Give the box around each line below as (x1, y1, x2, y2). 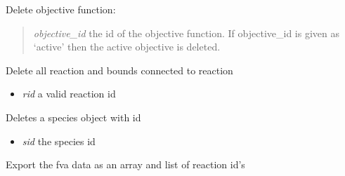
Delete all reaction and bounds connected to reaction (6, 62, 233, 77)
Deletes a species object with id (6, 109, 141, 124)
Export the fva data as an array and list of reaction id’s (6, 157, 245, 172)
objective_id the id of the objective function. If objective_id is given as (33, 25, 339, 40)
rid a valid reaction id (22, 86, 116, 101)
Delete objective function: (6, 2, 116, 16)
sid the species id (22, 133, 96, 148)
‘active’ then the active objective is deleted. (33, 39, 221, 54)
